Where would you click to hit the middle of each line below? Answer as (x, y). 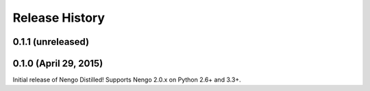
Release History (59, 18)
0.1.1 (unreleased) (51, 42)
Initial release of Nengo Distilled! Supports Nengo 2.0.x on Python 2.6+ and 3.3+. (127, 80)
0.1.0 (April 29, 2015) (58, 63)
